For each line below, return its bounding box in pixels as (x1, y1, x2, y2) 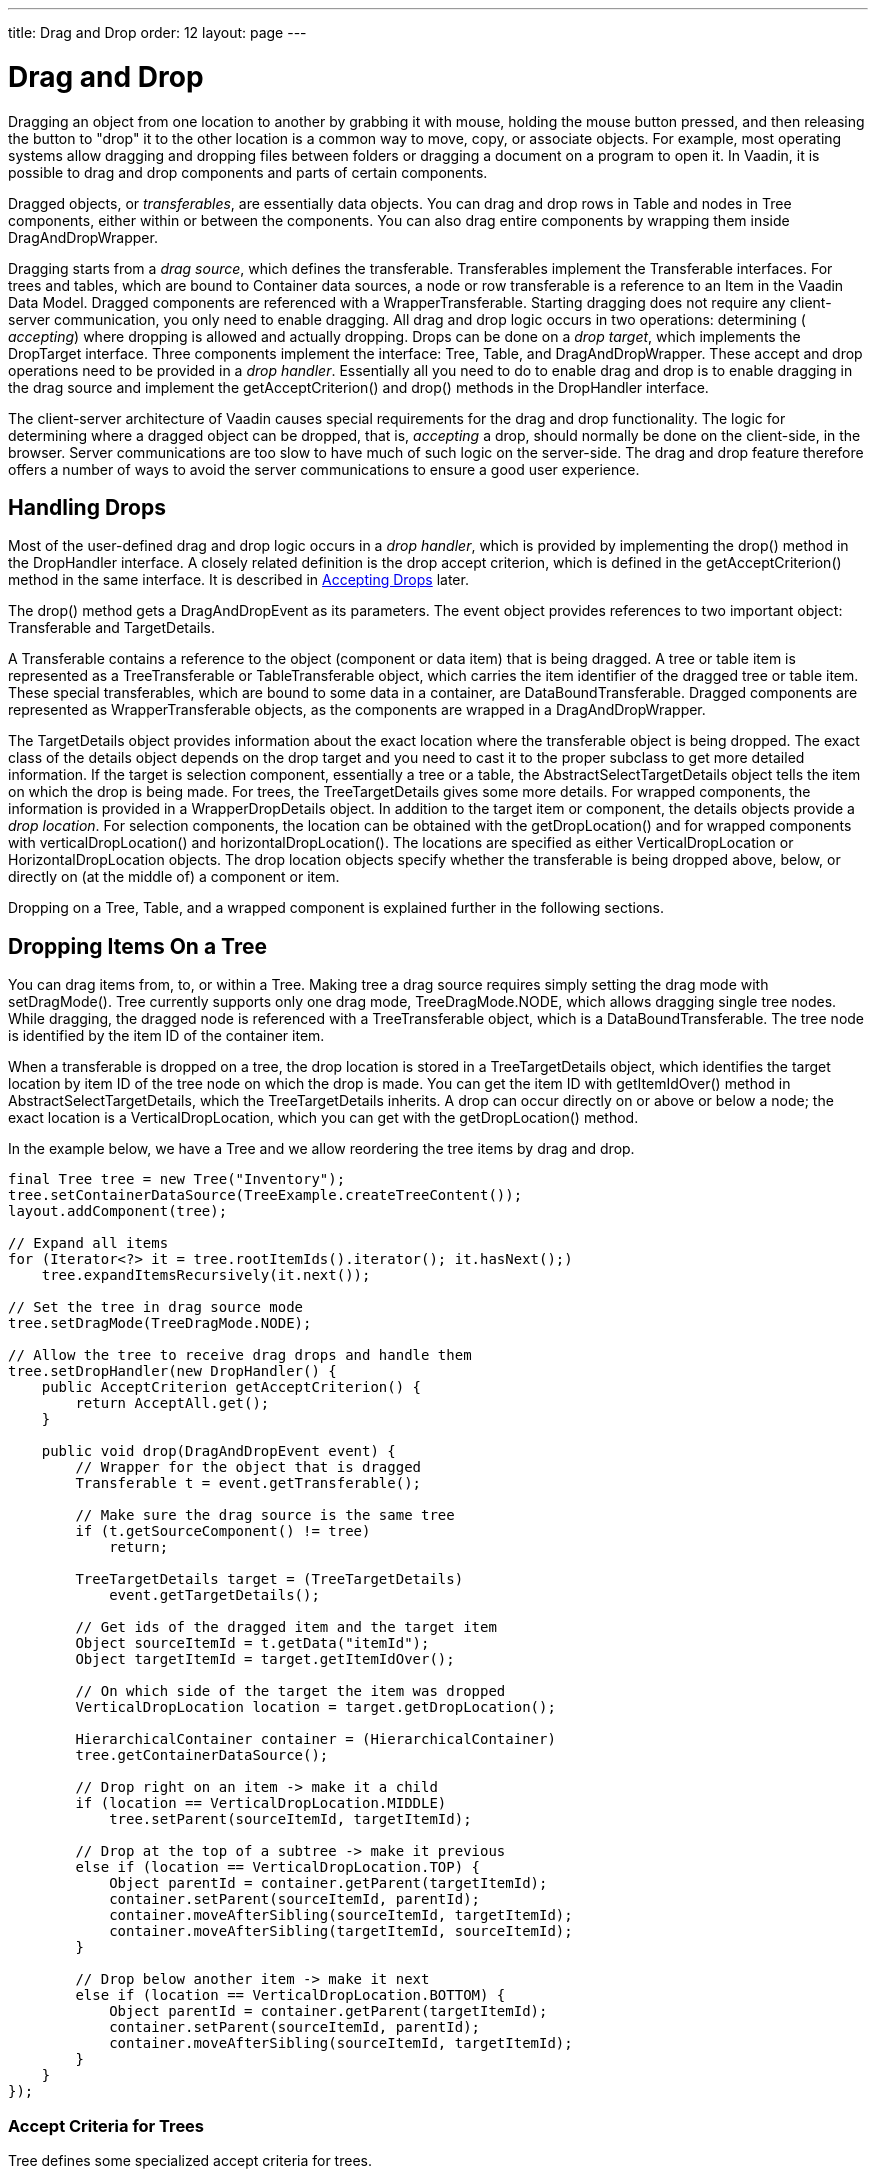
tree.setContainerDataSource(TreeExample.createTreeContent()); (8, 1187, 523, 1204)
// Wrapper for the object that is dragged (75, 1459, 422, 1476)
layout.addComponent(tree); (8, 1203, 228, 1220)
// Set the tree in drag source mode (8, 1299, 304, 1316)
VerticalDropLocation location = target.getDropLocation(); (75, 1699, 556, 1716)
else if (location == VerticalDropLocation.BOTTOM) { (75, 1987, 506, 2004)
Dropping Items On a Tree (8, 933, 267, 959)
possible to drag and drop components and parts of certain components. (8, 163, 488, 181)
